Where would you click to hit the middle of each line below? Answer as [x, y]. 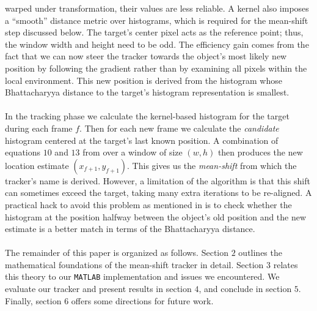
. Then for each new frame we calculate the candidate [179, 128]
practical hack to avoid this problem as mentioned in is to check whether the [148, 204]
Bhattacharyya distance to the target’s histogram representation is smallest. [147, 92]
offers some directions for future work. [142, 300]
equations [23, 152]
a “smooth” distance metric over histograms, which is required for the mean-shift [157, 20]
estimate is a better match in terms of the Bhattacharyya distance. [130, 229]
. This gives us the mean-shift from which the [212, 165]
